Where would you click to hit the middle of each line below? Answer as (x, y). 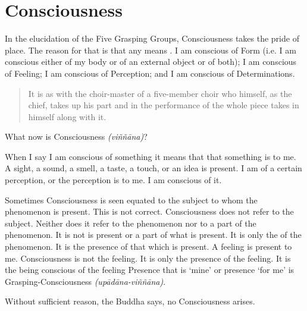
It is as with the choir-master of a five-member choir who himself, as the (160, 93)
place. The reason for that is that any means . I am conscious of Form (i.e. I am (151, 50)
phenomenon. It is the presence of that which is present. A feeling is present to (148, 246)
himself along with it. (67, 116)
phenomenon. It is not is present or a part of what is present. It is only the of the (153, 235)
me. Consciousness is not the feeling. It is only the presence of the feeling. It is (148, 258)
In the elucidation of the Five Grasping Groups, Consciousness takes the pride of (152, 38)
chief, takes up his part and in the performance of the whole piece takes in (164, 105)
